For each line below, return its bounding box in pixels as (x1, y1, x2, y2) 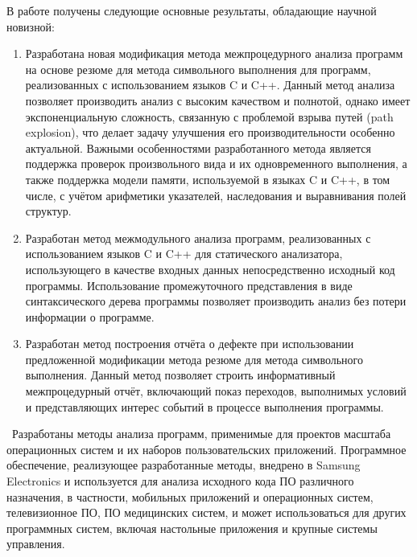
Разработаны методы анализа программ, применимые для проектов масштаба (11, 425, 391, 442)
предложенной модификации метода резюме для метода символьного (25, 350, 363, 367)
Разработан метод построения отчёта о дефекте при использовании (25, 335, 354, 352)
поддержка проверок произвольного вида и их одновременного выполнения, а (25, 155, 407, 172)
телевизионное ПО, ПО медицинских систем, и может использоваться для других (6, 504, 407, 521)
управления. (6, 535, 65, 552)
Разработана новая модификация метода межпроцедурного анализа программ (25, 45, 403, 62)
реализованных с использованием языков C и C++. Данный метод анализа (25, 76, 395, 93)
